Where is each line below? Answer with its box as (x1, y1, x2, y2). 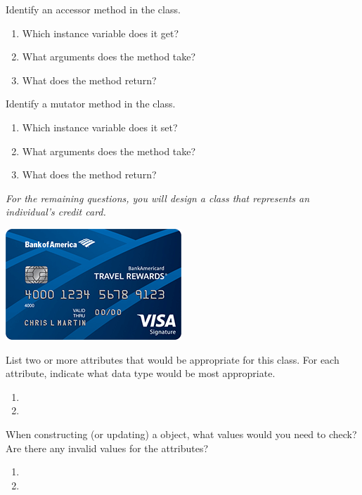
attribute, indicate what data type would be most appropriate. (6, 366, 276, 381)
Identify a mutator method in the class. (6, 96, 176, 111)
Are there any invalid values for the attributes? (6, 440, 209, 455)
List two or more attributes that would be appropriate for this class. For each (6, 352, 340, 367)
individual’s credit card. (6, 204, 106, 219)
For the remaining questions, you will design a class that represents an (6, 190, 310, 205)
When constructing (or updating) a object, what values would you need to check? (6, 426, 357, 441)
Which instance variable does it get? (22, 25, 179, 40)
